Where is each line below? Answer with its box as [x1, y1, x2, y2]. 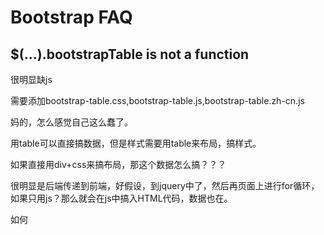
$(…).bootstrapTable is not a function [10, 46, 250, 63]
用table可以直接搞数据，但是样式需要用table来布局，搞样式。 [10, 137, 262, 149]
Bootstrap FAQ [10, 6, 133, 29]
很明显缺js [10, 74, 53, 85]
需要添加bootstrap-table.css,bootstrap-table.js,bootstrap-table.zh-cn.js [10, 95, 305, 106]
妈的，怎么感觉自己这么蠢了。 [10, 116, 133, 128]
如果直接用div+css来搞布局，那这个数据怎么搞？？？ [10, 159, 227, 170]
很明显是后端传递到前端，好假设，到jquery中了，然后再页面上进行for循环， [10, 180, 320, 191]
